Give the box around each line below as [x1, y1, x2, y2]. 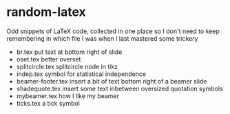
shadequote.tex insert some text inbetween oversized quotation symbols [16, 84, 223, 93]
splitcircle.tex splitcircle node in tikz [16, 62, 118, 70]
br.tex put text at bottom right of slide [16, 48, 123, 56]
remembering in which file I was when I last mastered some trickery [6, 34, 198, 42]
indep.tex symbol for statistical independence [16, 70, 146, 78]
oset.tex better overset [16, 55, 81, 63]
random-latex [6, 4, 87, 20]
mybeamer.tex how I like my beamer [16, 91, 120, 100]
